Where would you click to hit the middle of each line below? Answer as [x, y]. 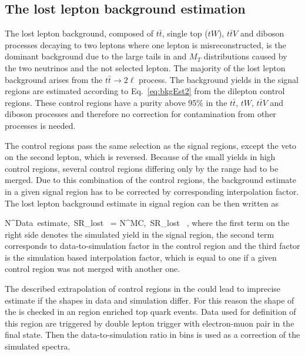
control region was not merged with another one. [93, 269]
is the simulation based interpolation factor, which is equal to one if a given [141, 257]
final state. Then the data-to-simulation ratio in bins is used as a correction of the [152, 335]
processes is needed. [40, 125]
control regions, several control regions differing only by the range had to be [142, 168]
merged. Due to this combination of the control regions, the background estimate [151, 180]
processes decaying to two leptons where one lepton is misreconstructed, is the [145, 44]
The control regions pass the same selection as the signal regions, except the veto [151, 145]
